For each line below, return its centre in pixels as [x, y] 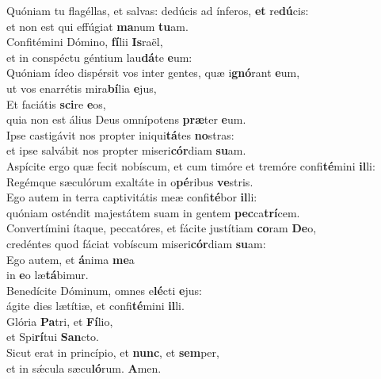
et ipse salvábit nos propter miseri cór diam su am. [126, 150]
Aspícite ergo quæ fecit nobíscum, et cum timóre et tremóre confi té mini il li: [191, 165]
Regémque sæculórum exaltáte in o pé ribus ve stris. [130, 181]
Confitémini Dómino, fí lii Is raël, [85, 42]
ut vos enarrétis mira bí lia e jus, [82, 88]
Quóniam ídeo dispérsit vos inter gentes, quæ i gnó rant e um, [153, 73]
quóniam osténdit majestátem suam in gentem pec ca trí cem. [153, 212]
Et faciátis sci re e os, [56, 103]
